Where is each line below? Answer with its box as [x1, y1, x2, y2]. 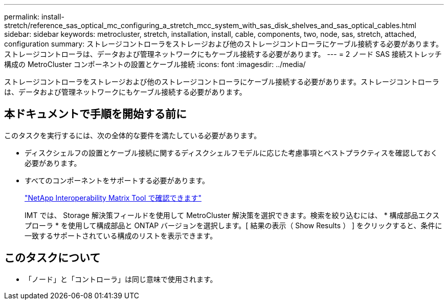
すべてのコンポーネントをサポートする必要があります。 [25, 176, 210, 185]
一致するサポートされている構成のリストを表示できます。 [25, 231, 217, 240]
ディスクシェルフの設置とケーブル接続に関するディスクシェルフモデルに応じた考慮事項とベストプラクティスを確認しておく [25, 148, 438, 157]
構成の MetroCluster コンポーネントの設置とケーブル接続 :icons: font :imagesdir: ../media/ [4, 60, 306, 69]
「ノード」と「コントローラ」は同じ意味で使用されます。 [25, 274, 217, 284]
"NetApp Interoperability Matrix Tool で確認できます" [25, 193, 201, 202]
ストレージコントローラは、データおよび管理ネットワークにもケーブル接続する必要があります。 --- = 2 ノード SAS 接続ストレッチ [4, 50, 442, 58]
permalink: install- [4, 12, 64, 21]
